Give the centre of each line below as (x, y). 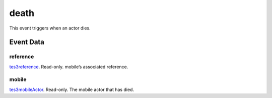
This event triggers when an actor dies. (50, 28)
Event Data (27, 42)
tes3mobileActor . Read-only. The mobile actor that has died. (72, 89)
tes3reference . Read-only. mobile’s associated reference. (69, 66)
